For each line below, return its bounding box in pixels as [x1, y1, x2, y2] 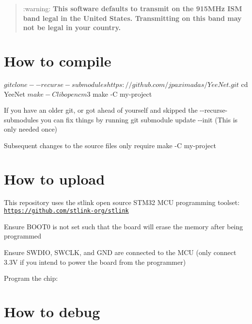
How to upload [4, 169, 105, 188]
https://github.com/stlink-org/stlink [4, 207, 129, 215]
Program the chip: [4, 273, 58, 283]
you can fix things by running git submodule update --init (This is [41, 114, 238, 124]
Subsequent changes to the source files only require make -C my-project [4, 140, 216, 150]
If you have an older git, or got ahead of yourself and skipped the [4, 105, 198, 115]
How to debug [4, 302, 100, 321]
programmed [4, 231, 42, 241]
